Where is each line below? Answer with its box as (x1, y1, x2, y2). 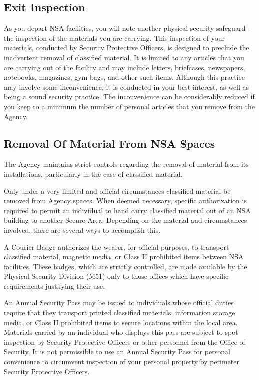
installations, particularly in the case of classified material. (4, 168, 183, 179)
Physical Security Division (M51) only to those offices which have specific (4, 271, 229, 281)
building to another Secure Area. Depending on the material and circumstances (4, 215, 247, 225)
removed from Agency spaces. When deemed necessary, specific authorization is (4, 195, 247, 206)
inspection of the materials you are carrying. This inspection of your (16, 32, 225, 43)
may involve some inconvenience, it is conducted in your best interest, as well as (4, 81, 249, 92)
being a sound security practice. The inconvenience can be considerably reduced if (4, 91, 255, 102)
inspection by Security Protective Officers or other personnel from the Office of (4, 336, 245, 347)
